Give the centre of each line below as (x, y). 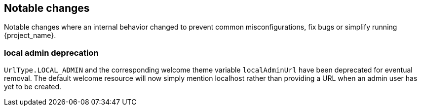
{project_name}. (30, 36)
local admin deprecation (51, 53)
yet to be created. (33, 87)
